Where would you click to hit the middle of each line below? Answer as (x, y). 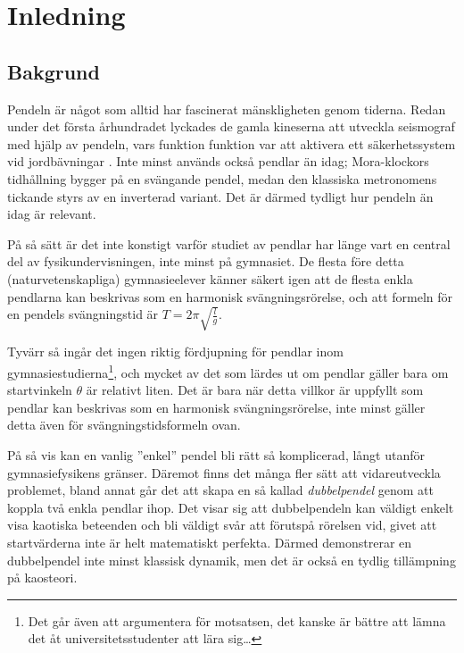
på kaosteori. (42, 578)
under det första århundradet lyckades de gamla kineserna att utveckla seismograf (231, 126)
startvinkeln (40, 390)
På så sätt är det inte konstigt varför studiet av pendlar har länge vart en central (229, 243)
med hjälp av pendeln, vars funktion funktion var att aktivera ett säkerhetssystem (232, 143)
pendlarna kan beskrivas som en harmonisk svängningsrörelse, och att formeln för (230, 296)
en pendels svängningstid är (83, 314)
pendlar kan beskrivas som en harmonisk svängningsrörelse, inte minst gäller (216, 407)
